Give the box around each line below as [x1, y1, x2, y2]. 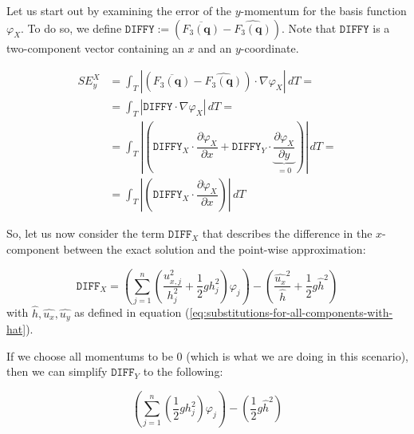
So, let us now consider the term [6, 225, 165, 242]
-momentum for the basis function [240, 2, 407, 18]
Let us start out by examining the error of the [6, 2, 232, 18]
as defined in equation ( [74, 304, 190, 321]
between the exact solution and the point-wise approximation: [63, 241, 366, 257]
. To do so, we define [21, 19, 122, 36]
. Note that [282, 19, 337, 36]
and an [198, 39, 232, 56]
